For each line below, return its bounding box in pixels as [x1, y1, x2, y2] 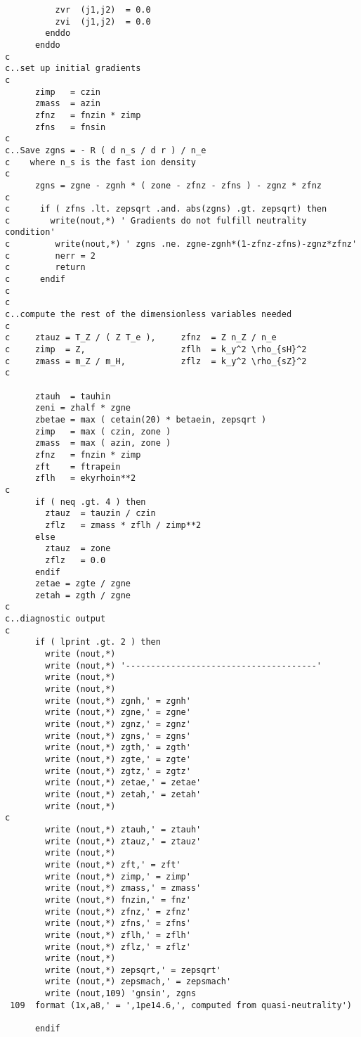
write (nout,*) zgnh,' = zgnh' [45, 695, 191, 706]
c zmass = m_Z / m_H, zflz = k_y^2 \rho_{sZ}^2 [5, 356, 307, 366]
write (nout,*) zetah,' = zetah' [45, 789, 202, 799]
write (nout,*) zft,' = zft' [45, 859, 181, 870]
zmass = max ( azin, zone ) [34, 438, 171, 449]
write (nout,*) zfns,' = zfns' [45, 918, 191, 929]
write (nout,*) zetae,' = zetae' [45, 778, 202, 788]
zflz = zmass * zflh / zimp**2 [45, 520, 202, 530]
